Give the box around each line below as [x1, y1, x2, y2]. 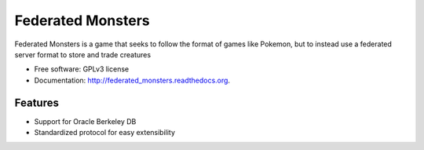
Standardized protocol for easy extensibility [34, 128, 176, 137]
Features [14, 96, 59, 109]
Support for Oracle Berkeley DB [34, 116, 137, 126]
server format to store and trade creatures [14, 49, 152, 59]
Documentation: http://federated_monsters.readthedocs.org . [34, 75, 231, 85]
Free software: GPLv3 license [34, 64, 130, 74]
